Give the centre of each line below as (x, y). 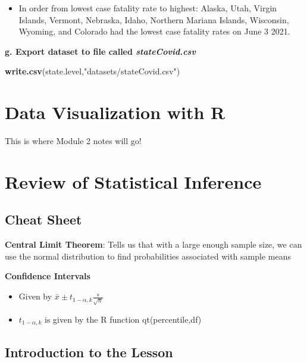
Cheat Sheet (43, 219)
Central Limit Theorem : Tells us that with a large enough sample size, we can (153, 244)
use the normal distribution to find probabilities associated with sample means (148, 256)
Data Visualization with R (115, 112)
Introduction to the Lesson (89, 352)
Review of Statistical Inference (133, 181)
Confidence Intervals (48, 276)
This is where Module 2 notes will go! (73, 141)
